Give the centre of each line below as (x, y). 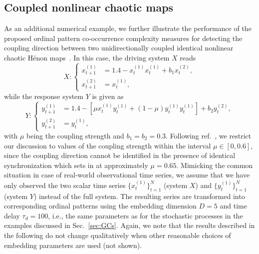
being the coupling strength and (75, 136)
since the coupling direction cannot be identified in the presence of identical (120, 155)
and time (233, 206)
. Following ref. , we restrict (209, 136)
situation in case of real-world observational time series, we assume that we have (127, 175)
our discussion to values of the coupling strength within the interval (108, 145)
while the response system (44, 96)
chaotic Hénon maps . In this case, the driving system (87, 57)
